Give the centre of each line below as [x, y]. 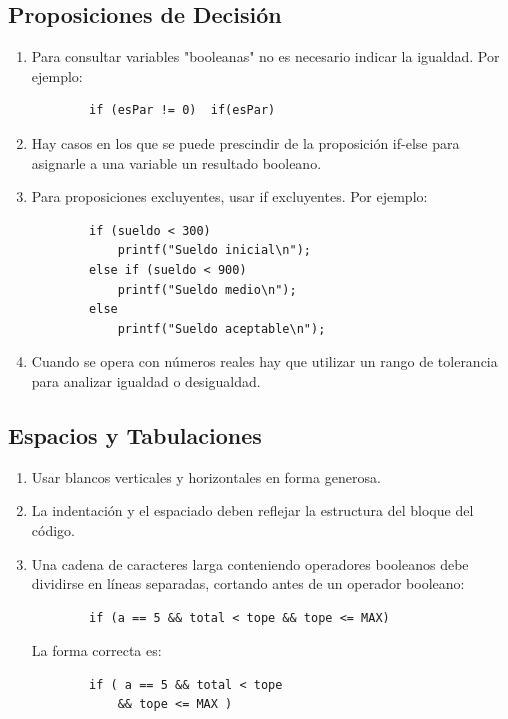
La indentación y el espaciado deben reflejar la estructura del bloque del [252, 510]
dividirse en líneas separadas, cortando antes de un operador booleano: [248, 583]
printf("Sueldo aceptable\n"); [221, 328]
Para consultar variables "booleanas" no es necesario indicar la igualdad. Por [265, 56]
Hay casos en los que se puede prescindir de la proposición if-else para [245, 142]
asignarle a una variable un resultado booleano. [176, 162]
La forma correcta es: [96, 650]
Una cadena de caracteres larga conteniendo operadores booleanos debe [250, 563]
